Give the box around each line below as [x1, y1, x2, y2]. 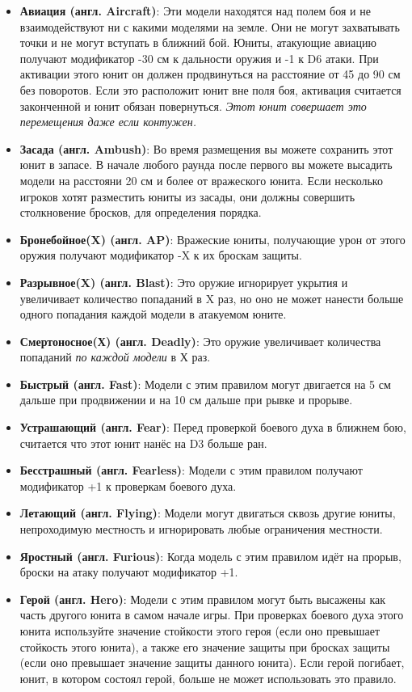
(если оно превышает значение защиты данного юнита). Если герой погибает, [19, 654, 405, 671]
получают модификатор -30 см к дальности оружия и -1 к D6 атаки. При [19, 49, 379, 66]
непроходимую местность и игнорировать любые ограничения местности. [19, 521, 383, 538]
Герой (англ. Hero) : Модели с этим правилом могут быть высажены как [19, 590, 386, 607]
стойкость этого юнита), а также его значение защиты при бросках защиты [19, 638, 390, 655]
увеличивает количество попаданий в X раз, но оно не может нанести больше [19, 289, 404, 306]
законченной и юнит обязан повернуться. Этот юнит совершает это [19, 97, 367, 114]
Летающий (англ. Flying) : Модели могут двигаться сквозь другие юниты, [19, 504, 396, 521]
